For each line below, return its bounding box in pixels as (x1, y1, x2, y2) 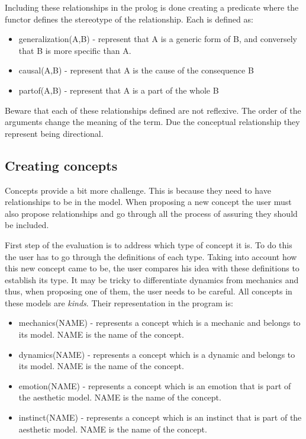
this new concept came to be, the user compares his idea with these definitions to (5, 262, 299, 274)
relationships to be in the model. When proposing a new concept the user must (5, 196, 292, 208)
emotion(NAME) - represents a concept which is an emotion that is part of (18, 379, 291, 392)
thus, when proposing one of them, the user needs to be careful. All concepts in (5, 285, 292, 297)
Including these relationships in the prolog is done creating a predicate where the (5, 1, 299, 13)
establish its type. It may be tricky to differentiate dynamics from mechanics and (5, 273, 299, 286)
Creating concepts (5, 156, 118, 174)
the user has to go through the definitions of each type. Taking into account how (5, 250, 297, 262)
